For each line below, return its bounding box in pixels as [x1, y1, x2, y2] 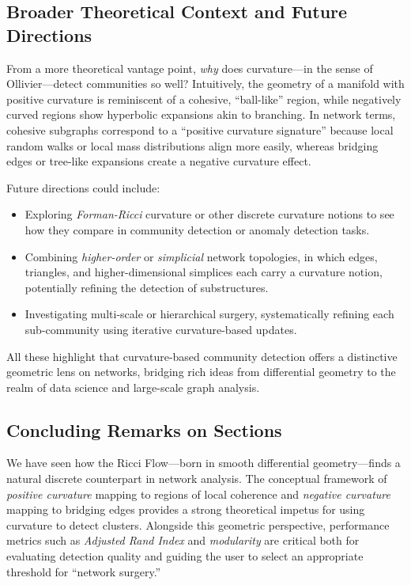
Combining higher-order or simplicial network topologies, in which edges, [25, 248, 378, 264]
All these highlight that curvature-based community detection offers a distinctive [6, 348, 398, 364]
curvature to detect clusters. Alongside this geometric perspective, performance [6, 516, 390, 533]
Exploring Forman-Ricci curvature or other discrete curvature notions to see [25, 206, 394, 222]
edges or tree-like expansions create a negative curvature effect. [6, 153, 311, 169]
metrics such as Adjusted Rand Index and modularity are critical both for [6, 532, 360, 549]
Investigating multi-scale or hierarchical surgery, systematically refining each [25, 306, 394, 322]
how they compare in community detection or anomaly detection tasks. [25, 221, 370, 237]
